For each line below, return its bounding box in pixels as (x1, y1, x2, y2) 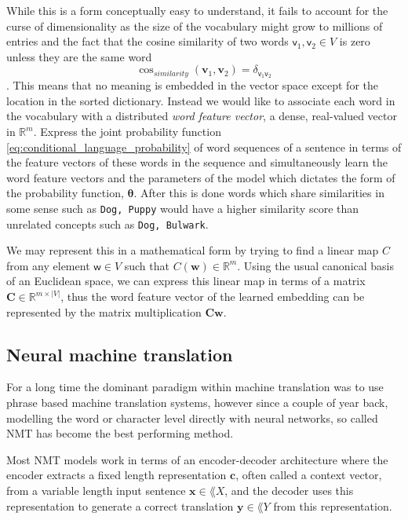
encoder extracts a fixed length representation (6, 467, 227, 483)
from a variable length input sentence (6, 482, 186, 499)
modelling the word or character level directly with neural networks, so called (6, 409, 378, 426)
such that (124, 257, 169, 273)
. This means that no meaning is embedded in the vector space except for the (6, 77, 378, 93)
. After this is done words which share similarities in (133, 185, 384, 201)
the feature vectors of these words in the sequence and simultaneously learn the (6, 154, 388, 170)
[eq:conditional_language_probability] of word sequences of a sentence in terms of (6, 138, 402, 155)
